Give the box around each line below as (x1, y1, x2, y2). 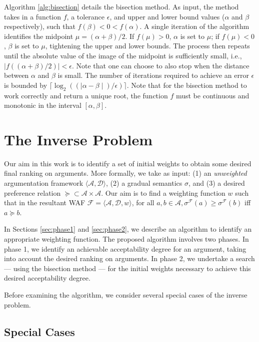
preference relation (4, 187, 61, 198)
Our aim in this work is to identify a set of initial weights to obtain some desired (4, 158, 251, 168)
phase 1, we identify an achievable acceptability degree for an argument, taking (4, 243, 246, 254)
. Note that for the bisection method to (126, 79, 247, 90)
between (4, 70, 29, 80)
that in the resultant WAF (4, 197, 85, 208)
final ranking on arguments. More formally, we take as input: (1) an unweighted (4, 168, 247, 178)
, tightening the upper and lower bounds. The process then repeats (45, 40, 250, 51)
